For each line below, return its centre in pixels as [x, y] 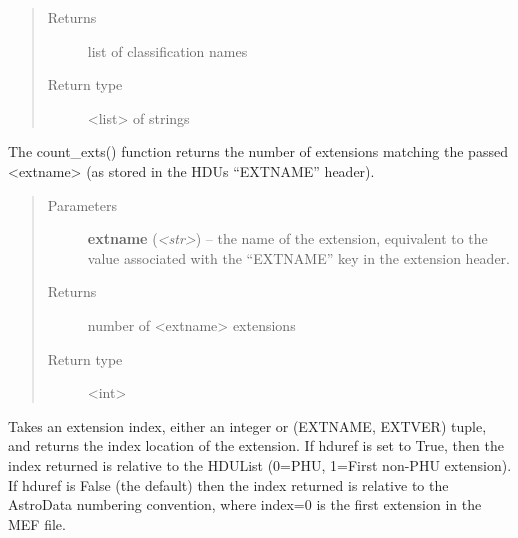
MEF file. [37, 523]
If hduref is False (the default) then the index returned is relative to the [228, 484]
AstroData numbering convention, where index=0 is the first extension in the [245, 504]
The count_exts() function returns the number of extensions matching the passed [258, 151]
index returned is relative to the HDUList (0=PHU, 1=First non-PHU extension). [260, 464]
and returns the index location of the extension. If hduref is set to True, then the [256, 445]
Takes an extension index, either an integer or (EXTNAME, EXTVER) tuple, [247, 425]
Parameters [82, 204]
